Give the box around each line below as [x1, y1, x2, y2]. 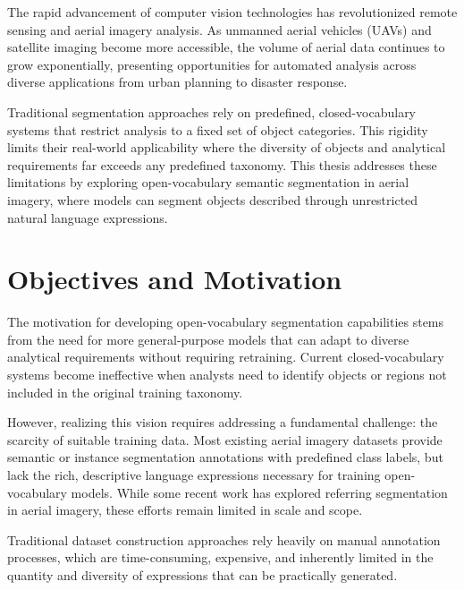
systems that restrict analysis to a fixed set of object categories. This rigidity [7, 120, 428, 139]
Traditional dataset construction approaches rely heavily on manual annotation [7, 530, 441, 549]
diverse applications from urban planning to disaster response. [7, 73, 348, 91]
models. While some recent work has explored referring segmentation [71, 483, 448, 501]
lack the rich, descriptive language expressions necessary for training [7, 466, 381, 483]
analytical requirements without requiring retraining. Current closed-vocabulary [7, 347, 444, 366]
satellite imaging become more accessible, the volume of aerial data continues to [7, 38, 445, 56]
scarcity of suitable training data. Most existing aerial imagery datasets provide [7, 430, 443, 449]
